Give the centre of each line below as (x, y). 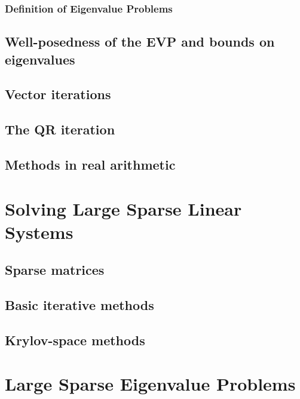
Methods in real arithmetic (90, 164)
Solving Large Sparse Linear (123, 208)
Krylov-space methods (75, 340)
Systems (39, 231)
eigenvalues (40, 59)
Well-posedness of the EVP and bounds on (140, 42)
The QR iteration (60, 129)
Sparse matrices (55, 270)
